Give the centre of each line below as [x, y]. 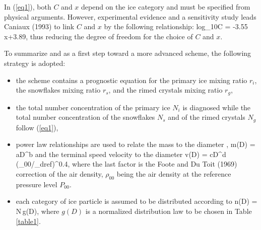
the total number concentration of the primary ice [93, 107]
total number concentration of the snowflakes [85, 117]
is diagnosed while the [217, 107]
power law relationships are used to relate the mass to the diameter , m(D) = [136, 144]
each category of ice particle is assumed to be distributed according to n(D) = [137, 201]
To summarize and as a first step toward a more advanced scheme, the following [128, 53]
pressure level [37, 184]
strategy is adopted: [35, 63]
